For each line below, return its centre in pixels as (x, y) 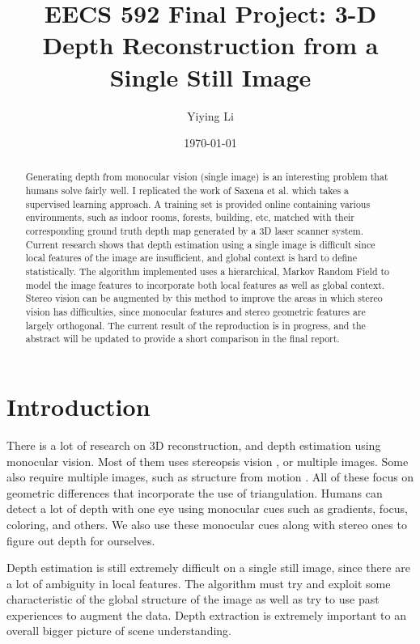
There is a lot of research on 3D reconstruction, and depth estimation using (194, 445)
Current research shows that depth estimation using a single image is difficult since (200, 244)
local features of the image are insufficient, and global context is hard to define (191, 258)
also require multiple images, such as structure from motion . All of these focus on (210, 477)
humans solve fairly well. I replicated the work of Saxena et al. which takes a (187, 191)
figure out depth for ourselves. (81, 540)
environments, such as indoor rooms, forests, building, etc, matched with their (190, 217)
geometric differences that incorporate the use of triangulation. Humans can (195, 492)
